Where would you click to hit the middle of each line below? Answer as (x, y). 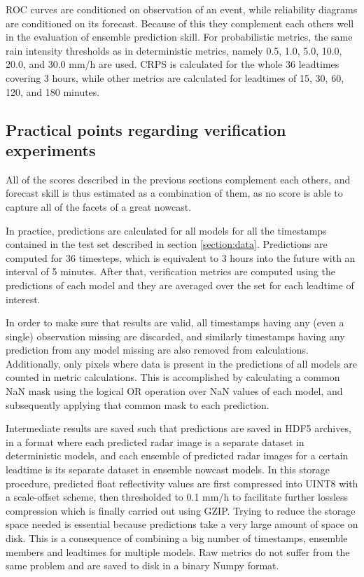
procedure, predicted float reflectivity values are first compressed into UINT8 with (182, 483)
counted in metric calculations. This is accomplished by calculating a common (173, 377)
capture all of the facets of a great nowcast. (99, 206)
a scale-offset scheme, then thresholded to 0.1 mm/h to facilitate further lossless (177, 497)
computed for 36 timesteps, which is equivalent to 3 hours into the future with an (181, 257)
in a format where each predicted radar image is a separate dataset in (155, 442)
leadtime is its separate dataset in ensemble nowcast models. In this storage (168, 470)
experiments (51, 150)
